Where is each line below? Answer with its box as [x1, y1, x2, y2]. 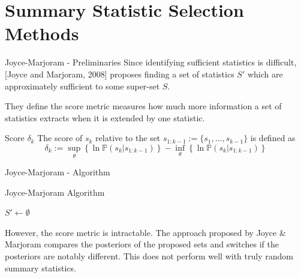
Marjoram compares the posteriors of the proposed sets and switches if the [5, 238, 279, 250]
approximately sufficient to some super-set [5, 79, 160, 92]
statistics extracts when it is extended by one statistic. [5, 111, 205, 124]
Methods [5, 21, 79, 46]
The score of [37, 131, 83, 144]
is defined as [250, 131, 296, 144]
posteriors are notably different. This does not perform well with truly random [5, 250, 293, 262]
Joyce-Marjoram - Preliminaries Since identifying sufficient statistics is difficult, [5, 56, 297, 68]
